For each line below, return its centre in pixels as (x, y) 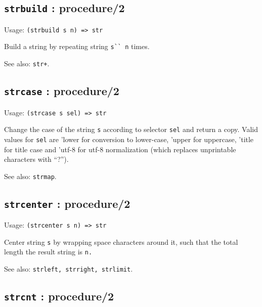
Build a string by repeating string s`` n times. (77, 46)
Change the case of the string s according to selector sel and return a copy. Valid (131, 129)
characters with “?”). (36, 159)
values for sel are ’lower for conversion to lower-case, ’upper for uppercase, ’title (129, 139)
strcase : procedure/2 (62, 91)
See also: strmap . (30, 176)
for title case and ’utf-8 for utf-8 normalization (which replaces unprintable (120, 149)
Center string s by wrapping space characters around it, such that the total (121, 242)
